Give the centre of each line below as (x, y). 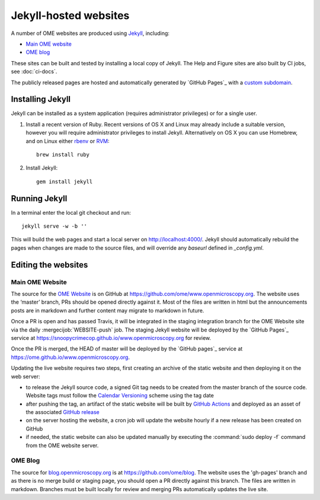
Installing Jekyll (41, 99)
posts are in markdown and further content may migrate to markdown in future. (108, 310)
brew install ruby (63, 155)
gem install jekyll (65, 181)
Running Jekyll (39, 198)
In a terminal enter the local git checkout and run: (71, 212)
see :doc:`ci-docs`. (34, 72)
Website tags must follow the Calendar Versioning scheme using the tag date (120, 396)
